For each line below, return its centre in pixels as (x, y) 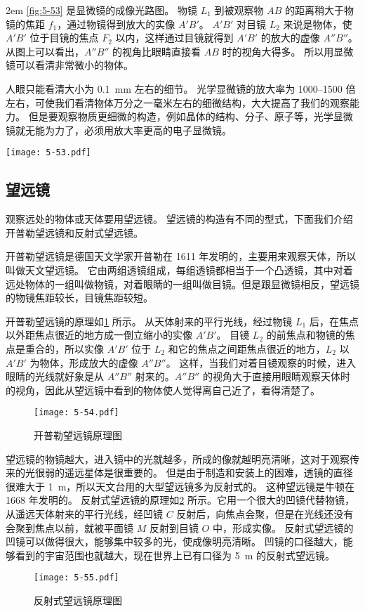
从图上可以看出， (45, 51)
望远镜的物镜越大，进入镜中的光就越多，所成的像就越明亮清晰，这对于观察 (178, 458)
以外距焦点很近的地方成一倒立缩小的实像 (99, 335)
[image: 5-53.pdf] (48, 153)
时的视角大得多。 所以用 (278, 51)
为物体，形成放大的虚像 (84, 362)
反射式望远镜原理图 (78, 600)
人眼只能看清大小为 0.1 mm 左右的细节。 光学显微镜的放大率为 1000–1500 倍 (181, 88)
